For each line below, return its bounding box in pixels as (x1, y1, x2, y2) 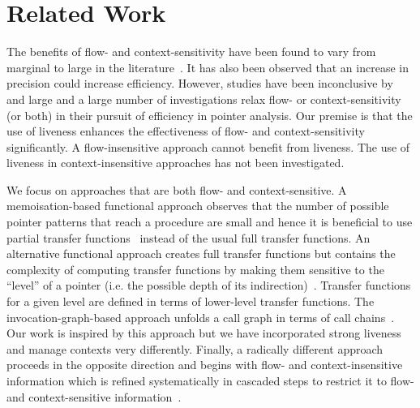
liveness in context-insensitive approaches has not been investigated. (6, 154, 345, 171)
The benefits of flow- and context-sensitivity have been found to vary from (6, 43, 376, 60)
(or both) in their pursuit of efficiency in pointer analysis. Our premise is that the (6, 106, 413, 123)
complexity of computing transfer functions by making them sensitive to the (6, 260, 384, 277)
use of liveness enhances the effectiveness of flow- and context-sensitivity (6, 122, 365, 140)
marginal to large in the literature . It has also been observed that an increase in (6, 58, 409, 75)
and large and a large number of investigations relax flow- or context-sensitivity (6, 90, 401, 107)
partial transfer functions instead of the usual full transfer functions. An (6, 229, 371, 246)
